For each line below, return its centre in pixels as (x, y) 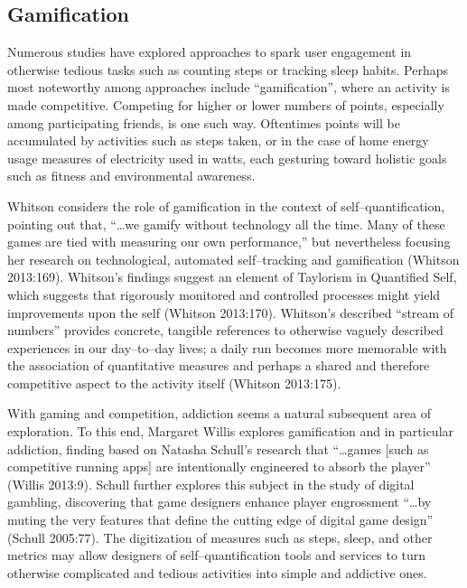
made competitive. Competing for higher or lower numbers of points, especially (226, 104)
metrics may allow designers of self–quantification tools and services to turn (217, 555)
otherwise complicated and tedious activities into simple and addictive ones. (217, 572)
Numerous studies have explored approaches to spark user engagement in (210, 52)
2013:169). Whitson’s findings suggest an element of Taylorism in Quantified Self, (232, 277)
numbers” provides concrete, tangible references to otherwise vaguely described (225, 330)
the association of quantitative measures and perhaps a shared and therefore (219, 365)
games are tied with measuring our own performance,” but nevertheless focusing (229, 242)
